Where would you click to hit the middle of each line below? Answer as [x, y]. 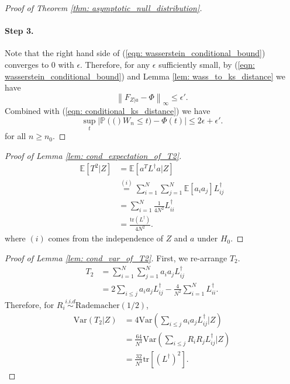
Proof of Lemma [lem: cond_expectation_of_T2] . [93, 155]
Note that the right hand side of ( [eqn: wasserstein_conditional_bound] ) [135, 53]
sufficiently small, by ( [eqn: [207, 64]
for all [15, 136]
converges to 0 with [39, 64]
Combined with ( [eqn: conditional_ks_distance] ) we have [108, 111]
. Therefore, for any [115, 64]
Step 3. [19, 31]
